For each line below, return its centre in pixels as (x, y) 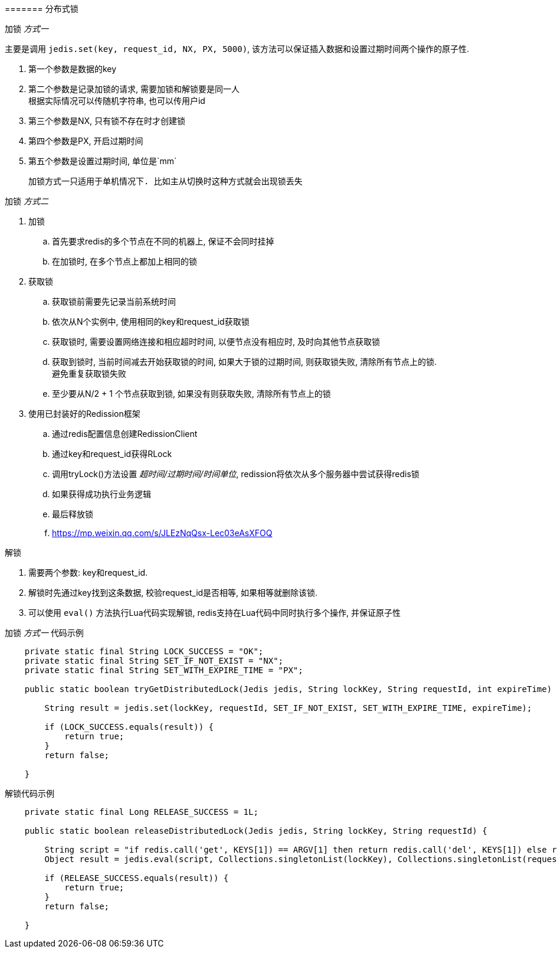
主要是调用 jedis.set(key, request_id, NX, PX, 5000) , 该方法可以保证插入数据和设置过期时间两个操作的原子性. (237, 49)
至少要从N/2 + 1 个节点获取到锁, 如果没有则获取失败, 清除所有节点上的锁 (191, 394)
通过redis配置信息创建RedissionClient (125, 434)
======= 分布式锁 (42, 9)
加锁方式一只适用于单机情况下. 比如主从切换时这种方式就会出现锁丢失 (166, 181)
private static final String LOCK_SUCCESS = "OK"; (144, 651)
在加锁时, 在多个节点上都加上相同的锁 (124, 261)
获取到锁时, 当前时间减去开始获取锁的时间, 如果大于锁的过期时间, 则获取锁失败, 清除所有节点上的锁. (244, 362)
